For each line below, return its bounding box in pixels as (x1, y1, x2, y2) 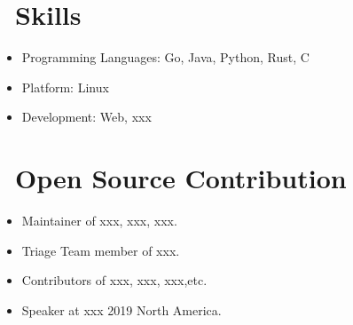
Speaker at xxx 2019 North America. (21, 300, 222, 319)
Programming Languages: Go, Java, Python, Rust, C (21, 48, 310, 67)
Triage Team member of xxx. (21, 241, 180, 259)
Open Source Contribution (15, 160, 347, 196)
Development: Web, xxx (21, 107, 152, 126)
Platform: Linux (21, 77, 109, 96)
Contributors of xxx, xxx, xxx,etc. (21, 271, 208, 289)
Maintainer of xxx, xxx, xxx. (21, 211, 177, 230)
